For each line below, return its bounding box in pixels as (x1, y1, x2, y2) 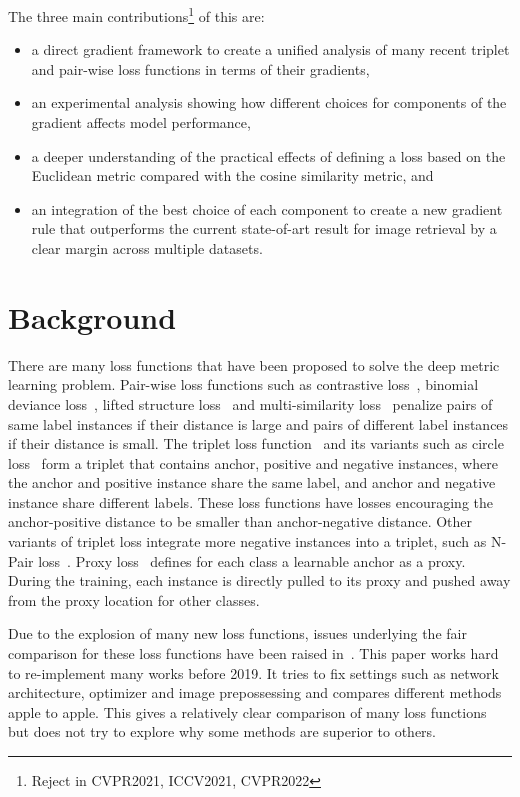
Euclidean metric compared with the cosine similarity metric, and (31, 165, 434, 186)
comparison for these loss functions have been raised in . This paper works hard (8, 643, 499, 664)
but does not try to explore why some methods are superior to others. (8, 721, 436, 742)
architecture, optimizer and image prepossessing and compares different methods (8, 682, 502, 703)
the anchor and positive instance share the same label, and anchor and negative (8, 472, 496, 493)
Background (8, 296, 177, 337)
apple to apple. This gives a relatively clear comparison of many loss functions (8, 701, 487, 722)
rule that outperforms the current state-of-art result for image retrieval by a (31, 218, 497, 239)
